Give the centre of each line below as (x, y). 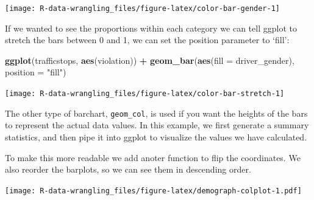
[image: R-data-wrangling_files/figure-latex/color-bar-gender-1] (143, 9)
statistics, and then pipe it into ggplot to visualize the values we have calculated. (156, 136)
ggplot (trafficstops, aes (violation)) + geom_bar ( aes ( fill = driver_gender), (150, 60)
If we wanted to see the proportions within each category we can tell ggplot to (151, 28)
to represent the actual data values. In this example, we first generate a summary (157, 125)
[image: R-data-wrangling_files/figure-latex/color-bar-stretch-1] (145, 94)
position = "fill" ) (36, 72)
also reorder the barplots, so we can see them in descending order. (128, 169)
